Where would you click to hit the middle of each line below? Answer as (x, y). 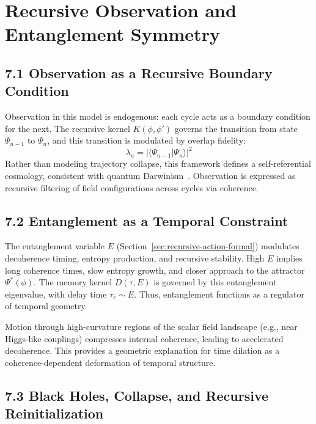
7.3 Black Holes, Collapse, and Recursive (137, 395)
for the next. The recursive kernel (68, 128)
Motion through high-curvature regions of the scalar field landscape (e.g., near (151, 326)
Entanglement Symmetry (112, 34)
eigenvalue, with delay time (56, 294)
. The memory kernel (73, 282)
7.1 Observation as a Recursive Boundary (139, 72)
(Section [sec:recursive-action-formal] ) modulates (208, 246)
